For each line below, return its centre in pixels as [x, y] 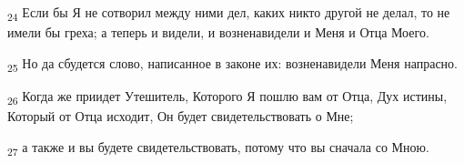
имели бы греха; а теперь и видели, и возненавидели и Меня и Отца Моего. [218, 32]
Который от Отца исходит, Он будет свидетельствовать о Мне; [181, 115]
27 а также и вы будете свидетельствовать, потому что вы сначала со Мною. [218, 148]
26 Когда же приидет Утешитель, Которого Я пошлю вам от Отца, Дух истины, [227, 97]
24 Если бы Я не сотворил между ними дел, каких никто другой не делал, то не [229, 13]
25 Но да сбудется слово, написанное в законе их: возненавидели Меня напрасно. [232, 64]
